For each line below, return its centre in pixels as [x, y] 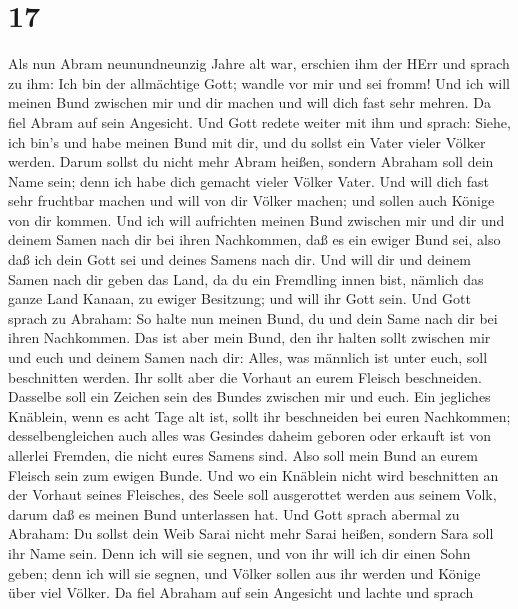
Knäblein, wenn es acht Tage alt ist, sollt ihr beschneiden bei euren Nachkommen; [259, 415]
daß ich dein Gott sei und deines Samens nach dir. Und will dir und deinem [239, 259]
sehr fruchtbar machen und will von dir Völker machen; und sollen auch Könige [251, 200]
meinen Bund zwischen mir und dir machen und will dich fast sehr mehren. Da [249, 102]
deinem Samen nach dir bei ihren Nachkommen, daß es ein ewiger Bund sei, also [254, 239]
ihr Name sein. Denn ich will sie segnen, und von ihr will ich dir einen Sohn [239, 552]
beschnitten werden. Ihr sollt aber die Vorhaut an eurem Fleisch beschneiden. [245, 376]
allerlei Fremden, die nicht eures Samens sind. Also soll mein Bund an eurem [243, 455]
